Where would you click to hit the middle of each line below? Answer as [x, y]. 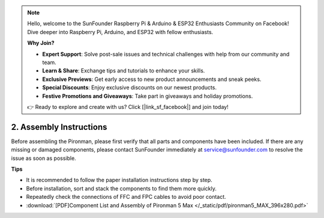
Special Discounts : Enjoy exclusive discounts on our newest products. [130, 87]
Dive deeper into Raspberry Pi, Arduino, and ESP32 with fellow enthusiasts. [120, 32]
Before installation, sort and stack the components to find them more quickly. [121, 188]
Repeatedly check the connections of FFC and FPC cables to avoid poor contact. [126, 197]
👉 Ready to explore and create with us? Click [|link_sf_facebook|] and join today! [128, 107]
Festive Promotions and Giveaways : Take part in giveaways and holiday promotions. [148, 96]
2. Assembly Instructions [59, 127]
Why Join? [41, 43]
